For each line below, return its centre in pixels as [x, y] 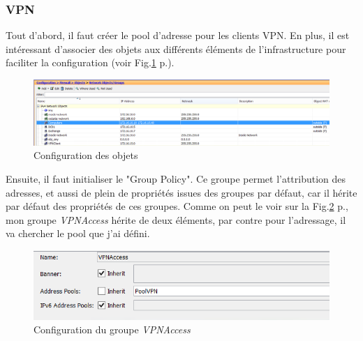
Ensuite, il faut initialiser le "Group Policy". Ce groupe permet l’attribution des [176, 179]
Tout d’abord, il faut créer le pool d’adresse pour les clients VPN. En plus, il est [178, 35]
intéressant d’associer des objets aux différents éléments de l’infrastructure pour [176, 48]
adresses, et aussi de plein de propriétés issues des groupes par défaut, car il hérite [181, 192]
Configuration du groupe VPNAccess [112, 329]
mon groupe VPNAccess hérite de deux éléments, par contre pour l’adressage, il [176, 219]
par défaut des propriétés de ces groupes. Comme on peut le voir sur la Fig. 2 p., [177, 206]
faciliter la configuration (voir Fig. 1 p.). [90, 62]
